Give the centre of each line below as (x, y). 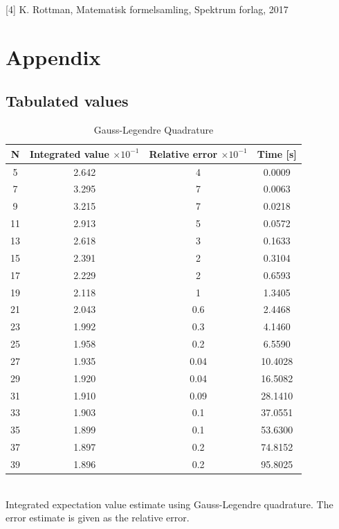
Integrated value (70, 153)
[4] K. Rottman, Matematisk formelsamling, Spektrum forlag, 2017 (147, 9)
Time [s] (277, 153)
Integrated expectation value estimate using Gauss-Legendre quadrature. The (169, 504)
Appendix (53, 56)
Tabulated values (67, 101)
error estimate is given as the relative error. (98, 518)
